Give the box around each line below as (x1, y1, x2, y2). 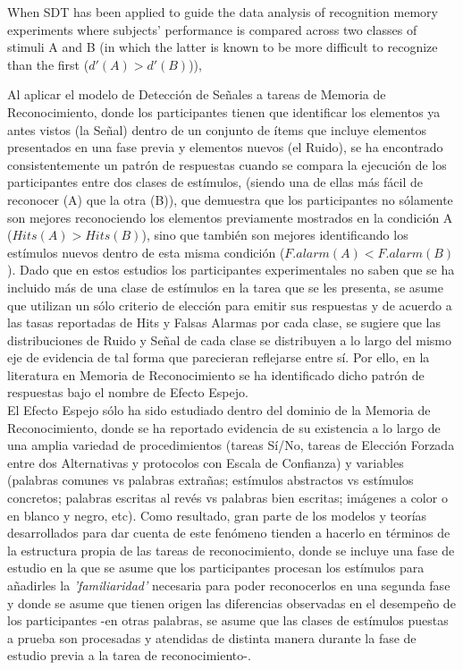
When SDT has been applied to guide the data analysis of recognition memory (7, 3, 438, 21)
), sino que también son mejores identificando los (141, 225, 408, 244)
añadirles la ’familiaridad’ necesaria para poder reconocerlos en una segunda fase (7, 576, 450, 594)
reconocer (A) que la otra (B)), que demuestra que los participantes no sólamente (7, 190, 453, 208)
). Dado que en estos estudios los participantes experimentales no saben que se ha (7, 260, 455, 279)
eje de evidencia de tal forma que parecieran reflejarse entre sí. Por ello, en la (7, 348, 430, 367)
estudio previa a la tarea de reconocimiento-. (7, 646, 251, 665)
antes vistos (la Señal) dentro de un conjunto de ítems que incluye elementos (7, 120, 426, 139)
